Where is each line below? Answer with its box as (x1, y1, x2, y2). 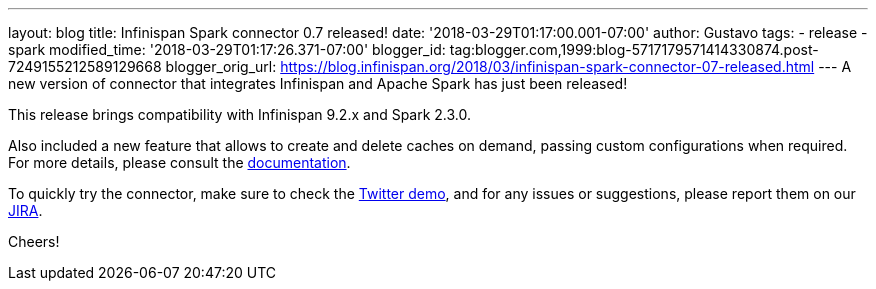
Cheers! (8, 233, 60, 250)
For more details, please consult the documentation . (8, 154, 351, 171)
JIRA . (8, 202, 43, 219)
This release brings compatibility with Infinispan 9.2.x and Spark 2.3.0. (8, 106, 472, 123)
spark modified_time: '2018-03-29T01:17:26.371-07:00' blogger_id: (8, 41, 446, 58)
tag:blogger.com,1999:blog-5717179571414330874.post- (449, 41, 819, 58)
